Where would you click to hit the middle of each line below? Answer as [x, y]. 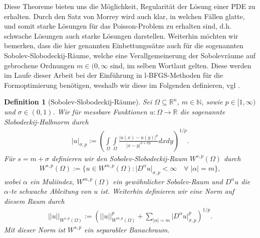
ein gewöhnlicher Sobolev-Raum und [168, 181]
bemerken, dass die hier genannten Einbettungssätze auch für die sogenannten [124, 45]
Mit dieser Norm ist [35, 229]
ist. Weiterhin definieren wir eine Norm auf [167, 191]
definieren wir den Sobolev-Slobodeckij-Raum [119, 158]
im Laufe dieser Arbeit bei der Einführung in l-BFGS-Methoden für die [114, 75]
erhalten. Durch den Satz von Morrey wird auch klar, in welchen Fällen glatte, [124, 16]
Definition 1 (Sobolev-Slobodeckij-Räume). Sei [78, 102]
